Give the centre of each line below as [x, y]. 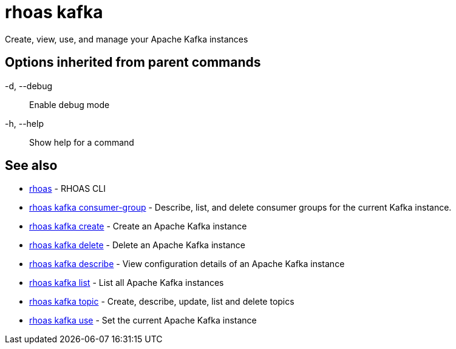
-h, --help [24, 123]
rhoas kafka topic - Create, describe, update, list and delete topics [162, 302]
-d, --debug [29, 86]
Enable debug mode [70, 104]
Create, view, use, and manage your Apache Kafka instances [127, 39]
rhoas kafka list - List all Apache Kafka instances [127, 283]
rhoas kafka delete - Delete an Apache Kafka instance [137, 245]
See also [31, 166]
